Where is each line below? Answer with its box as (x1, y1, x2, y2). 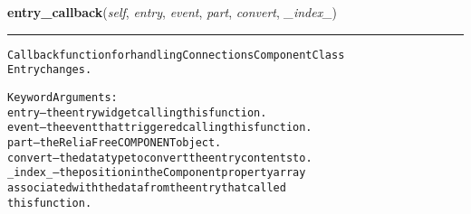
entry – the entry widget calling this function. (7, 106, 267, 119)
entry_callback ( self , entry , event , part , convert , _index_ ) (7, 3, 338, 21)
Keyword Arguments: (7, 90, 118, 104)
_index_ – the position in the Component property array (7, 166, 306, 180)
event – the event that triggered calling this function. (7, 121, 312, 135)
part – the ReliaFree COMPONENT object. (7, 135, 222, 149)
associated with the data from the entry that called (7, 181, 286, 194)
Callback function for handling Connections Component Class (7, 48, 345, 61)
